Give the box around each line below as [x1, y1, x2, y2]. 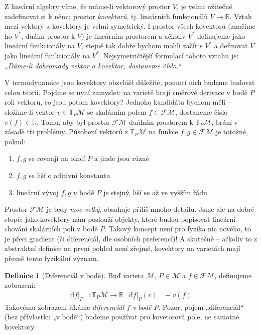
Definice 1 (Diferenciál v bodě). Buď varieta [5, 270, 144, 280]
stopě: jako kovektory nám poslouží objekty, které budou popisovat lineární [5, 213, 236, 224]
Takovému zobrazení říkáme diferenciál [5, 301, 124, 312]
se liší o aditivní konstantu [29, 170, 110, 180]
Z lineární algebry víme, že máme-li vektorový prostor [5, 1, 171, 11]
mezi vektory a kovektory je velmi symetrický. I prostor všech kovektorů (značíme [5, 21, 255, 31]
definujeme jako [197, 30, 245, 41]
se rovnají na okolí [29, 153, 85, 163]
